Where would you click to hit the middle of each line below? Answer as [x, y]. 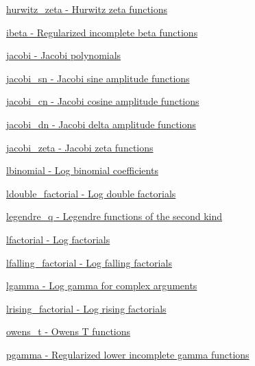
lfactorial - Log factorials [58, 239]
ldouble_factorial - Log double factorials [91, 193]
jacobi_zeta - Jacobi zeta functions [80, 147]
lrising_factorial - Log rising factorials [86, 308]
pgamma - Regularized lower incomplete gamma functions [128, 354]
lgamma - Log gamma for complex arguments [102, 285]
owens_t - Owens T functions [69, 331]
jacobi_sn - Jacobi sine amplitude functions [98, 78]
